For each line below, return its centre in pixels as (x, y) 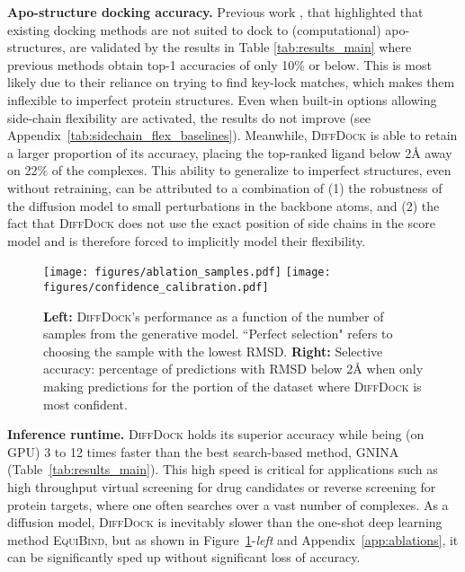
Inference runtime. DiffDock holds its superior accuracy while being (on (216, 434)
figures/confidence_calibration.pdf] (156, 287)
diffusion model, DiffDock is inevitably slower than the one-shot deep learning (225, 522)
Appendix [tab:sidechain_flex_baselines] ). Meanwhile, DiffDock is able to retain (232, 135)
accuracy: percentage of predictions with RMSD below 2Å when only (233, 369)
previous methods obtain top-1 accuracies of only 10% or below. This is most (219, 64)
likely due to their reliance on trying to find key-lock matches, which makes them (231, 82)
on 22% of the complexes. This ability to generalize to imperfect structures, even (229, 170)
